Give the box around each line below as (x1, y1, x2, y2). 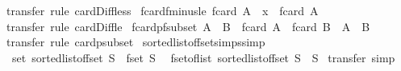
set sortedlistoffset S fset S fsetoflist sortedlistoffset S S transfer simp (11, 49, 395, 65)
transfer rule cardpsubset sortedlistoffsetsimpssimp (6, 34, 265, 50)
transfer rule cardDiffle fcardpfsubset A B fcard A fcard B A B (6, 18, 370, 34)
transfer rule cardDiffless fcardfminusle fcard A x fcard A (6, 2, 319, 18)
